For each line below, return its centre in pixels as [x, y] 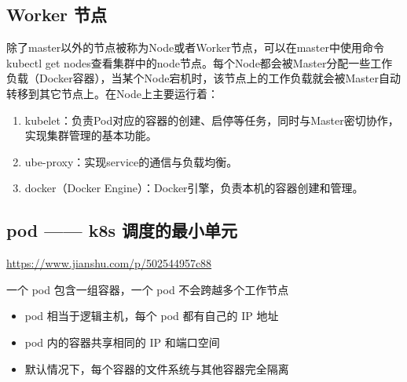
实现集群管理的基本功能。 [91, 135]
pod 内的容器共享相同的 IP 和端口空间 [122, 342]
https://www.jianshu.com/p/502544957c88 [109, 263]
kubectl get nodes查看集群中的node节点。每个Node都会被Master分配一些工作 [200, 62]
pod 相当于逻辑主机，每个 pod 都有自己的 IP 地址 [152, 316]
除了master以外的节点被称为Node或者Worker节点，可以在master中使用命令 [195, 47]
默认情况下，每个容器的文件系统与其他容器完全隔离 [157, 368]
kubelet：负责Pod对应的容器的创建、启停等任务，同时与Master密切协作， [212, 120]
